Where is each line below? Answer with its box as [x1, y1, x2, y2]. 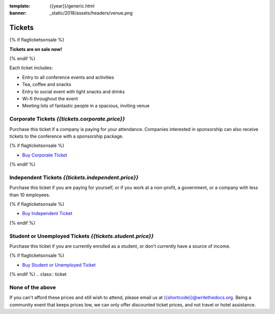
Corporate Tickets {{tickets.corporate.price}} [9, 115, 125, 122]
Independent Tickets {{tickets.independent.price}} [9, 174, 139, 181]
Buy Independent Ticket [22, 211, 73, 217]
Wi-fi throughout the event [22, 96, 78, 102]
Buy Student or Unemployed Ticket [22, 261, 96, 268]
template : [9, 3, 31, 9]
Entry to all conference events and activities [22, 74, 115, 80]
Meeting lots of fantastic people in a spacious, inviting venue [22, 102, 150, 109]
